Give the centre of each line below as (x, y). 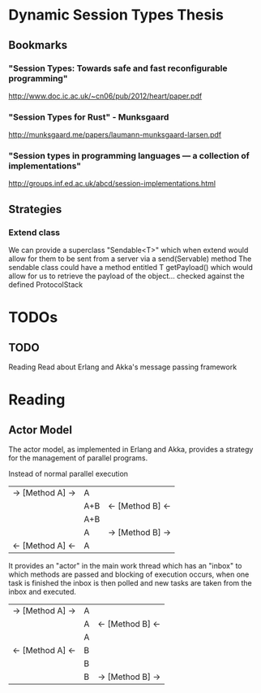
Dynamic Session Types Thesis (116, 15)
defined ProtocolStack (46, 285)
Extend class (34, 232)
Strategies (35, 209)
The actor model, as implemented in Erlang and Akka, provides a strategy (131, 450)
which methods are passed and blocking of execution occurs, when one (129, 574)
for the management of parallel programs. (78, 458)
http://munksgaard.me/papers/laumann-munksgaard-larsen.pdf (115, 135)
